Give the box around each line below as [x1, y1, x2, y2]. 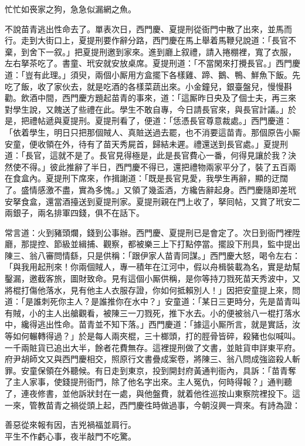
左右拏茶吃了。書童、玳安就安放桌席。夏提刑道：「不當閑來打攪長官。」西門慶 [5, 57, 300, 69]
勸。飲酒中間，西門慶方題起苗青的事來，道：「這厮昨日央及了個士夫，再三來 [5, 92, 296, 104]
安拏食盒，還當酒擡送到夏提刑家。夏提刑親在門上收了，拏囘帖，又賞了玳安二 [5, 195, 300, 207]
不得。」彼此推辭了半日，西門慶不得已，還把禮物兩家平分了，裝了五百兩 [21, 160, 296, 173]
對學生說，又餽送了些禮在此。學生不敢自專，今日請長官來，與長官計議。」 [5, 103, 288, 115]
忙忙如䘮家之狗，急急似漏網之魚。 [5, 3, 136, 15]
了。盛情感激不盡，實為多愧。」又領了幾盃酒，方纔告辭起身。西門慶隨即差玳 [5, 183, 296, 195]
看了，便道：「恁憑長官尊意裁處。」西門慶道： [119, 114, 292, 127]
